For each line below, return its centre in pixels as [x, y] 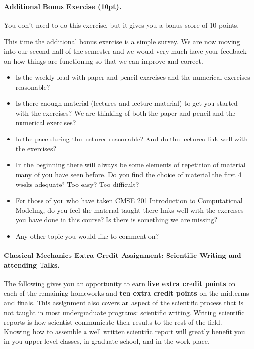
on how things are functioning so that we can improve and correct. [104, 60]
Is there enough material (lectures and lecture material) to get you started [127, 103]
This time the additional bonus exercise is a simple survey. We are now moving [122, 41]
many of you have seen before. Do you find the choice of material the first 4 [128, 174]
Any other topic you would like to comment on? [87, 236]
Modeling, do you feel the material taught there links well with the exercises [129, 210]
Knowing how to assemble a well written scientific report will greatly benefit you [125, 331]
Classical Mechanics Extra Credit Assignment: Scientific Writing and [123, 255]
